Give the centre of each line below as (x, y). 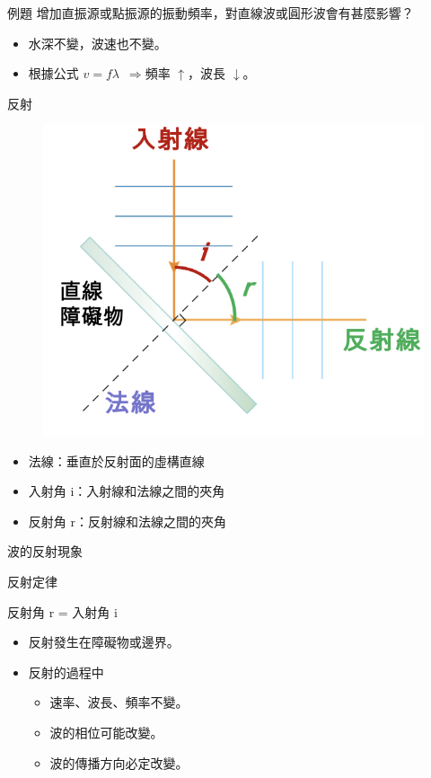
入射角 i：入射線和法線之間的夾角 (127, 491)
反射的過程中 (66, 672)
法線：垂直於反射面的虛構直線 (116, 460)
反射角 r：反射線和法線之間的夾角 (127, 521)
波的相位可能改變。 (106, 732)
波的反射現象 (45, 551)
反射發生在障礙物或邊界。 (104, 642)
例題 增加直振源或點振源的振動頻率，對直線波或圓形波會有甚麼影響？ (211, 13)
